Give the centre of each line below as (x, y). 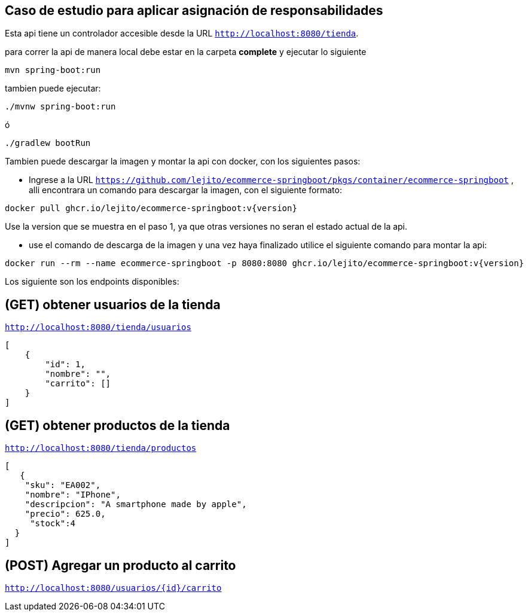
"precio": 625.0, (65, 514)
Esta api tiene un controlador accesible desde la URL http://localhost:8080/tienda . (182, 33)
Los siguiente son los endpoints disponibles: (92, 282)
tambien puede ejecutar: (53, 89)
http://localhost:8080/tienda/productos (101, 448)
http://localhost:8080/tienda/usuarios (98, 327)
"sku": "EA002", (63, 485)
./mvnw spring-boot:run (60, 107)
